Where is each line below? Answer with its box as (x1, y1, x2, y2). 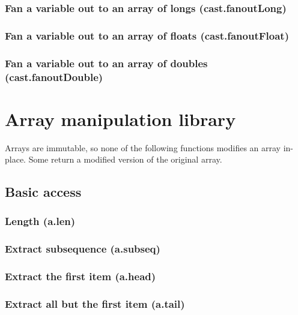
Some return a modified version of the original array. (28, 153, 222, 166)
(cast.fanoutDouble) (5, 69, 103, 84)
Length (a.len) (5, 214, 76, 229)
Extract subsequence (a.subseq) (5, 241, 160, 256)
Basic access (5, 182, 82, 201)
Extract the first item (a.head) (5, 269, 156, 284)
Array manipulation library (5, 106, 236, 131)
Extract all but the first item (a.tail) (5, 296, 185, 311)
